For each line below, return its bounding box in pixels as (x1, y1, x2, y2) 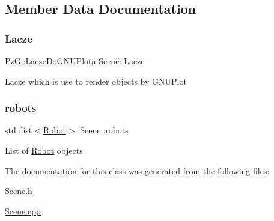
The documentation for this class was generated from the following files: (5, 164, 270, 177)
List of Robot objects (5, 144, 83, 156)
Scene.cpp (5, 204, 41, 217)
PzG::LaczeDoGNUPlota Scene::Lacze (5, 55, 145, 67)
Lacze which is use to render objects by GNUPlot (5, 74, 187, 87)
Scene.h (5, 184, 32, 197)
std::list (5, 124, 32, 136)
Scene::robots (80, 124, 129, 136)
